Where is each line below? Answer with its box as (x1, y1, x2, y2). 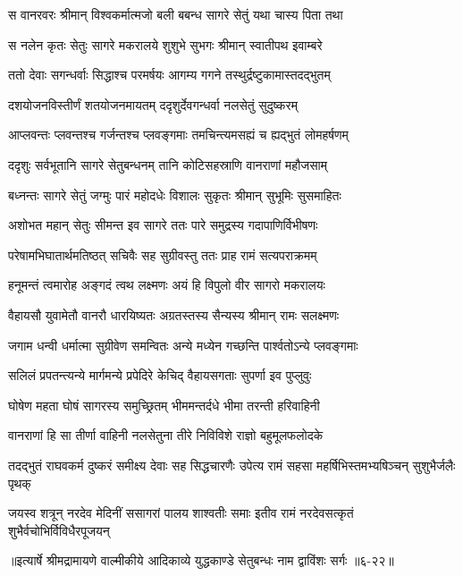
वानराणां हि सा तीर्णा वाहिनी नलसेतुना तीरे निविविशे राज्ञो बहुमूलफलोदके (8, 426, 324, 445)
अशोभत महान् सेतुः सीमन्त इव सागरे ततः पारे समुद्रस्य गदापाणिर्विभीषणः (8, 216, 318, 234)
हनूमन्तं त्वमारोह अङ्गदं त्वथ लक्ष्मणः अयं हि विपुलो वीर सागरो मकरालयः (8, 275, 325, 294)
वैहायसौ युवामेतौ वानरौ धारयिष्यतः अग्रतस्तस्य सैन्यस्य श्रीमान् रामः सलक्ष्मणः (8, 305, 340, 324)
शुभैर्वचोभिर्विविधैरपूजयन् (8, 521, 110, 539)
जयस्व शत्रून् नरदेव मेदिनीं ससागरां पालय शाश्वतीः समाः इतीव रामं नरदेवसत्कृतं (8, 504, 354, 522)
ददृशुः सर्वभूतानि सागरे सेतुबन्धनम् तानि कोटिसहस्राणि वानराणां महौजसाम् (8, 155, 327, 174)
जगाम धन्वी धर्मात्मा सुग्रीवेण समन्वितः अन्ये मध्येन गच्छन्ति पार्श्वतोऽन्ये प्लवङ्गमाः (8, 335, 358, 354)
